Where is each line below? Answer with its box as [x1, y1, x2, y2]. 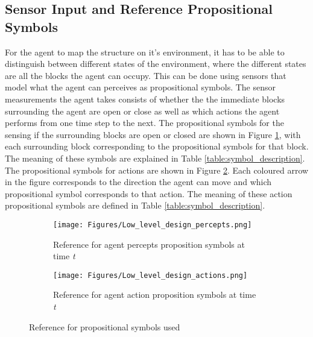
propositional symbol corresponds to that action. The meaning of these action [5, 187, 292, 200]
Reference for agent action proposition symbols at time [53, 288, 256, 301]
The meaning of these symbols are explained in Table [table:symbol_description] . [5, 151, 305, 164]
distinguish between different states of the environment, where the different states [5, 57, 306, 70]
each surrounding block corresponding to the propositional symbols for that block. [5, 140, 309, 153]
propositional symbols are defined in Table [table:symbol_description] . [5, 199, 265, 212]
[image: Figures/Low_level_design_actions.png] [53, 271, 248, 280]
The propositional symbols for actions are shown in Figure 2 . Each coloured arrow [5, 163, 309, 176]
